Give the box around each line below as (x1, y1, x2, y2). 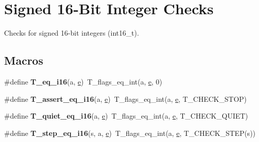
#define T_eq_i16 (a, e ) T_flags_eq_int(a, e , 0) (4, 76, 163, 87)
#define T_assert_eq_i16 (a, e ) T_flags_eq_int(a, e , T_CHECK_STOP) (4, 93, 247, 104)
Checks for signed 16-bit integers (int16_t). (4, 27, 139, 38)
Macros (4, 52, 43, 68)
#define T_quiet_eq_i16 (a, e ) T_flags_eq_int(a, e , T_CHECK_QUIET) (4, 110, 248, 121)
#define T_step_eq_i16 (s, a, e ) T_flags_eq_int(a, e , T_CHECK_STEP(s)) (4, 127, 256, 138)
